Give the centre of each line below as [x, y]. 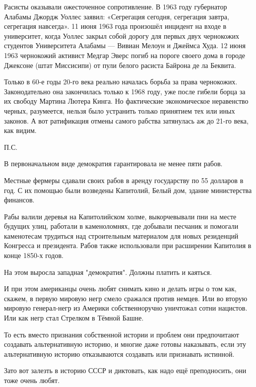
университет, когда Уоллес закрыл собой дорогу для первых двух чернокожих [122, 35]
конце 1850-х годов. [34, 255]
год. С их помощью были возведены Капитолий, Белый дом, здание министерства [128, 190]
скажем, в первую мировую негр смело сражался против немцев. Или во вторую [126, 298]
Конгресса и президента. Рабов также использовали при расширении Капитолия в [128, 245]
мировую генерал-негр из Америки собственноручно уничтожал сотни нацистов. [126, 308]
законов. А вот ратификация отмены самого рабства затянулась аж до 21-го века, [126, 120]
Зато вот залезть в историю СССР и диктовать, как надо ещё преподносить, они [125, 370]
